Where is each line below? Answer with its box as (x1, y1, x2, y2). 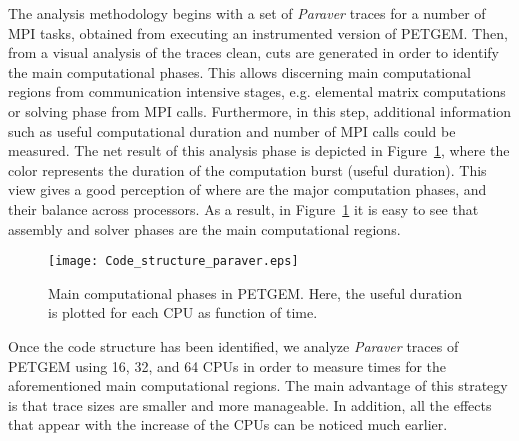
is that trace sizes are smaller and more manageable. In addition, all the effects (8, 394, 492, 415)
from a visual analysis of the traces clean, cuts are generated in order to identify (8, 42, 499, 63)
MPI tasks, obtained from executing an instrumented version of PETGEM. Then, (8, 22, 508, 43)
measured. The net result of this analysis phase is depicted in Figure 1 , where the (8, 140, 510, 161)
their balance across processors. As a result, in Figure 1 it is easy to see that (8, 198, 479, 219)
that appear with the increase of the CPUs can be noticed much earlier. (8, 414, 448, 435)
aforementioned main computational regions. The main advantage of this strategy (8, 375, 508, 396)
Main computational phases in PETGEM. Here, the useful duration (48, 282, 463, 303)
